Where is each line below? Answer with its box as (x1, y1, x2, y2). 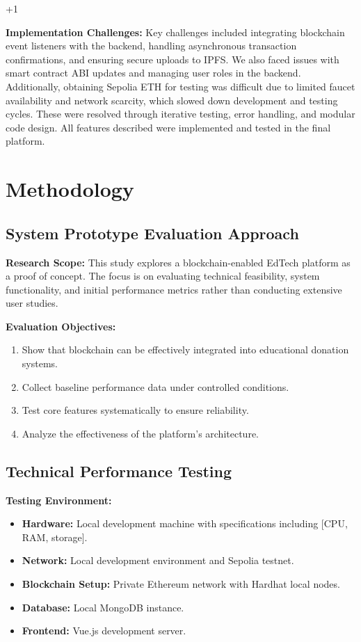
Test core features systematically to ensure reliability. (22, 403, 249, 417)
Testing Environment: (6, 492, 112, 507)
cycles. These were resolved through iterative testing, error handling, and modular (6, 106, 355, 121)
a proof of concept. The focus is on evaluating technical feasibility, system (6, 268, 320, 283)
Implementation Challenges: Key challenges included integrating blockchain (6, 24, 345, 39)
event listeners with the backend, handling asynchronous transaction (6, 38, 297, 53)
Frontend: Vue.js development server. (22, 623, 186, 638)
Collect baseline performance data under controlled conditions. (22, 379, 289, 394)
